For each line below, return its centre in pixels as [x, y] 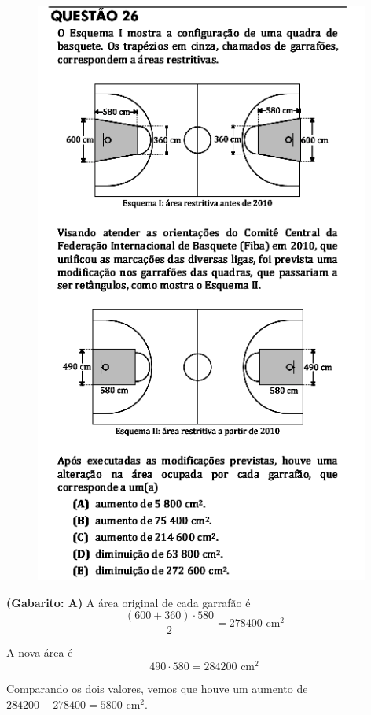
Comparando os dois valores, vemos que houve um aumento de [157, 689]
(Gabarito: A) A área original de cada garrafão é [129, 602]
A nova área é [40, 652]
